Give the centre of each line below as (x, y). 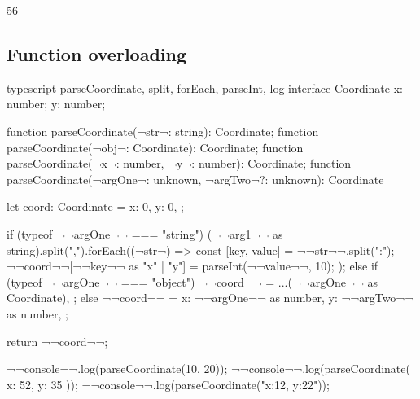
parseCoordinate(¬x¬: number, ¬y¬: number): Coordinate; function (179, 163)
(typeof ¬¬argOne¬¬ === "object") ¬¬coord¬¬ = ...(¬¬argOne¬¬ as (192, 281)
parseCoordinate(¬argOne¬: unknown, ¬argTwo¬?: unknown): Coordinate (195, 179)
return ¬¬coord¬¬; (57, 341)
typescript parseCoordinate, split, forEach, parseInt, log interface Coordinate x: (205, 88)
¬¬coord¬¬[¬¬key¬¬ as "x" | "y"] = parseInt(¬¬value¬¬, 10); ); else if (192, 266)
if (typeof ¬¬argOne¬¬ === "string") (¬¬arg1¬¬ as (145, 233)
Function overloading (97, 53)
